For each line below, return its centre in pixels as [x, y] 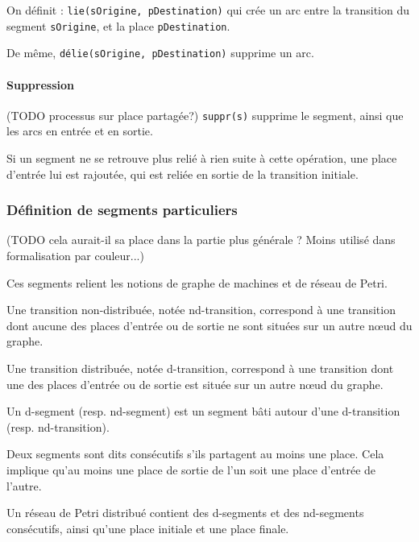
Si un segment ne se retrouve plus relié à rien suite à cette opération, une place [202, 158]
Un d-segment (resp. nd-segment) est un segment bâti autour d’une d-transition [203, 411]
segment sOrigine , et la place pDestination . [118, 25]
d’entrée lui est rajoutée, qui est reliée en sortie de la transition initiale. [183, 174]
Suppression [40, 84]
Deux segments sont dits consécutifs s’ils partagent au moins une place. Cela [195, 454]
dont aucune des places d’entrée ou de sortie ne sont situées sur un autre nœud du [209, 325]
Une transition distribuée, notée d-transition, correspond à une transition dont [200, 368]
